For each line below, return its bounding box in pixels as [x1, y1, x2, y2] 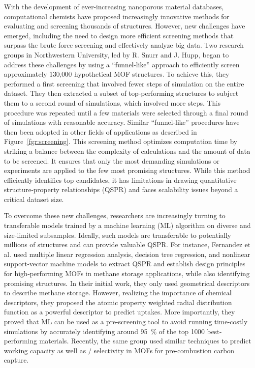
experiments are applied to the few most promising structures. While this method [4, 165, 250, 175]
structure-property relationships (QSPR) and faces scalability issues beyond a [4, 184, 238, 195]
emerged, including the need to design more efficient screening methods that [4, 30, 234, 40]
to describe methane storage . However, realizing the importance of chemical [4, 287, 232, 298]
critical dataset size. [4, 194, 64, 204]
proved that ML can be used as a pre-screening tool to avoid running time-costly [4, 316, 248, 326]
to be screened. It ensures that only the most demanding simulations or [4, 155, 220, 166]
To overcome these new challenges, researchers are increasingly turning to [4, 210, 225, 221]
